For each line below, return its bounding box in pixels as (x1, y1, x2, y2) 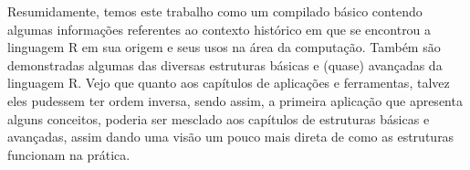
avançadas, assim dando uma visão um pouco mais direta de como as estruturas (7, 127, 454, 146)
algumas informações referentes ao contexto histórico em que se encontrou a (7, 19, 432, 38)
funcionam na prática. (7, 144, 131, 164)
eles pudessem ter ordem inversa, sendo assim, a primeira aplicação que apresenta (7, 90, 463, 110)
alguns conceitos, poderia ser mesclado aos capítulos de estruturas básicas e (7, 109, 430, 128)
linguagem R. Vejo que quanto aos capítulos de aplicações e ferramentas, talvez (7, 73, 450, 92)
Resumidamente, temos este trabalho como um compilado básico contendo (7, 2, 423, 20)
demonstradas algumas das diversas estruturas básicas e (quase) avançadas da (7, 55, 443, 74)
